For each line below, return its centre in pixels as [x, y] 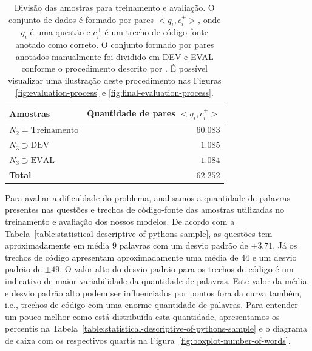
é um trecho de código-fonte [156, 32]
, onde [209, 19]
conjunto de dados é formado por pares [81, 19]
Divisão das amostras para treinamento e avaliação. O [114, 7]
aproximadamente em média [57, 245]
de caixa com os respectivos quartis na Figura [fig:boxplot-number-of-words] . [148, 340]
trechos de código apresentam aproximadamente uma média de [122, 257]
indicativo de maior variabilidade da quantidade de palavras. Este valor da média [156, 280]
